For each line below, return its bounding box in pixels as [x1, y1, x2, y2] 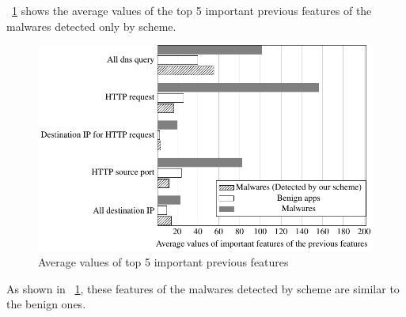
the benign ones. [6, 296, 86, 312]
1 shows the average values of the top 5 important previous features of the [12, 2, 372, 18]
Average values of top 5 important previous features [38, 254, 289, 270]
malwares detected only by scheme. [6, 17, 176, 34]
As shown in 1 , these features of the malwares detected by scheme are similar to [6, 280, 400, 296]
